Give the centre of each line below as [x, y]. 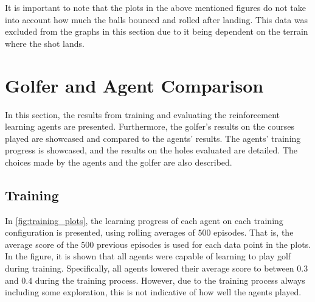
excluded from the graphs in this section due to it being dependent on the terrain [157, 31]
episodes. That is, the [254, 232]
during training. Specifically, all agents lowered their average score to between [150, 268]
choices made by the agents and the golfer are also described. [119, 162]
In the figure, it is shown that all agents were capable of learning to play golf [148, 256]
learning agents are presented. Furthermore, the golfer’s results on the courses [150, 126]
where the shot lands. [45, 43]
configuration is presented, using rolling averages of [100, 232]
